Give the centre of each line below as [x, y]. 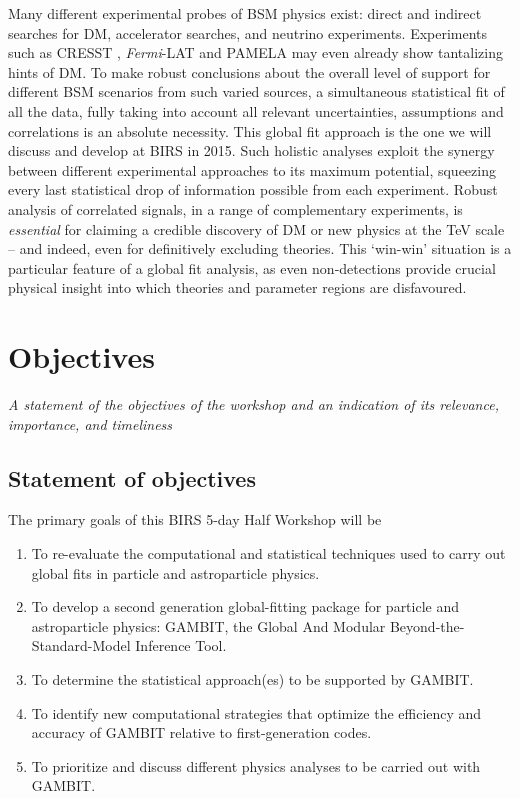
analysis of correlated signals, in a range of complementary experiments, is [235, 208]
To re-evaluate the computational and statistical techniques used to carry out [268, 553]
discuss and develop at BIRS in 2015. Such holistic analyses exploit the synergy [251, 150]
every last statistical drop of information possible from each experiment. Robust [253, 189]
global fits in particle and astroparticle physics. [175, 572]
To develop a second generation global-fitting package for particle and [245, 606]
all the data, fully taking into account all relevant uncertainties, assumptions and [256, 110]
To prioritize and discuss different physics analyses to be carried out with [256, 765]
